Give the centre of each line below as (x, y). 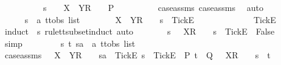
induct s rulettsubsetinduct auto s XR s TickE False (140, 31)
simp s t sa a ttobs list (70, 43)
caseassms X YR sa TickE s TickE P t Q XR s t (137, 55)
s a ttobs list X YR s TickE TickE (150, 19)
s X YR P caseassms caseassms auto (153, 7)
